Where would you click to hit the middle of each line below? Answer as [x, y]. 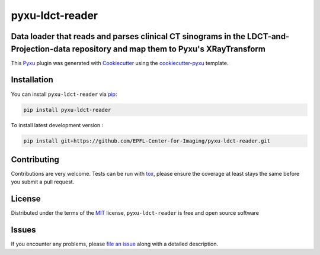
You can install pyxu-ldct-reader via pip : [64, 94]
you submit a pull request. [43, 182]
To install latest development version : [57, 125]
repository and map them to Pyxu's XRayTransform [169, 49]
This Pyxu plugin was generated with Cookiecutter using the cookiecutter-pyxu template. [120, 63]
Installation [32, 80]
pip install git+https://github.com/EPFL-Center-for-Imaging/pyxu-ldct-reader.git [147, 141]
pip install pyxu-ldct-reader [67, 110]
